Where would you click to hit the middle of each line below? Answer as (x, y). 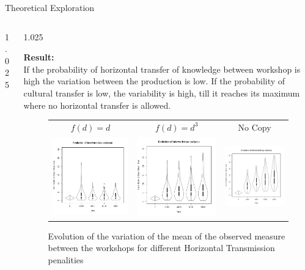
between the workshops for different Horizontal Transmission (161, 248)
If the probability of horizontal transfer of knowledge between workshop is (162, 69)
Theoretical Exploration (50, 7)
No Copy (255, 127)
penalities (66, 259)
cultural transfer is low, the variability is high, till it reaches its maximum (162, 93)
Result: (39, 57)
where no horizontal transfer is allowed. (97, 105)
